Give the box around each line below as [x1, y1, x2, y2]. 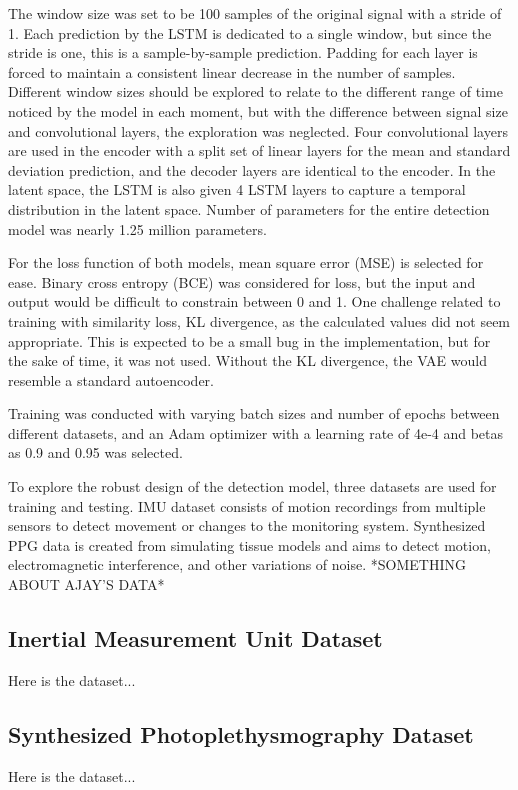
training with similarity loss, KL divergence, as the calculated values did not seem [8, 310, 511, 331]
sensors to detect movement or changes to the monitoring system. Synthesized [8, 515, 486, 536]
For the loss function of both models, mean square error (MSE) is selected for [8, 252, 484, 273]
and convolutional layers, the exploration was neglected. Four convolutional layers [8, 120, 508, 141]
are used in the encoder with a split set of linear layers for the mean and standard [8, 140, 511, 161]
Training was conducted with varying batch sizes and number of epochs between [8, 403, 500, 424]
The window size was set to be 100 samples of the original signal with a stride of [8, 3, 502, 23]
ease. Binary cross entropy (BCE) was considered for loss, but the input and [8, 271, 476, 292]
